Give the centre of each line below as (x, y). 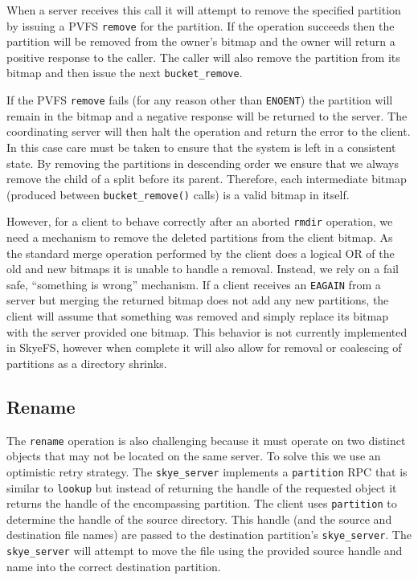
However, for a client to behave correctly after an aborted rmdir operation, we (200, 221)
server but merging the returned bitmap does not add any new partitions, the (198, 300)
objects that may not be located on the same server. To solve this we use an (194, 456)
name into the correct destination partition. (114, 566)
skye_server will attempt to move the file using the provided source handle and (205, 551)
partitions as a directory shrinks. (87, 363)
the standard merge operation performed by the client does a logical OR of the (201, 253)
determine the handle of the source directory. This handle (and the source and (199, 519)
